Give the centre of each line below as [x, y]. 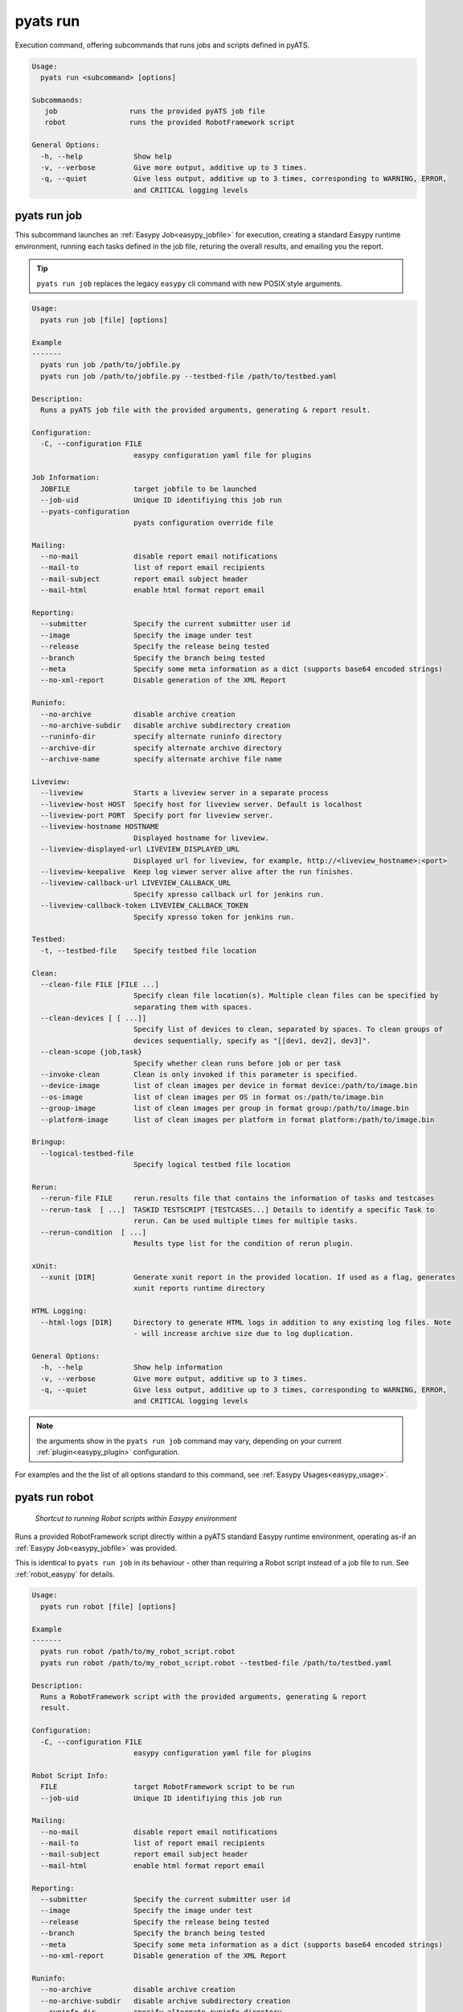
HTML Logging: [59, 1311]
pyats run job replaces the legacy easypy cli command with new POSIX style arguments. [190, 283]
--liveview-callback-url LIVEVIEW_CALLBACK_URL [136, 883]
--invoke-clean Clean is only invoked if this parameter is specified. [199, 1075]
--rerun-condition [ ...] [94, 1232]
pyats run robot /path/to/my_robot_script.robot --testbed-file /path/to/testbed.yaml [217, 1663]
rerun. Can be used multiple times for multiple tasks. [246, 1221]
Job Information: [66, 478]
